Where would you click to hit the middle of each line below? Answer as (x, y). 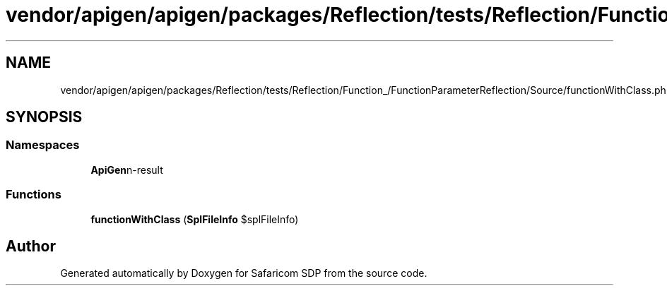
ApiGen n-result (127, 170)
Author (31, 246)
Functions (34, 195)
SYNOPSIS (44, 117)
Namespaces (43, 145)
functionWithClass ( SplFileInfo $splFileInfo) (195, 219)
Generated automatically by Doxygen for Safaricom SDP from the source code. (244, 273)
